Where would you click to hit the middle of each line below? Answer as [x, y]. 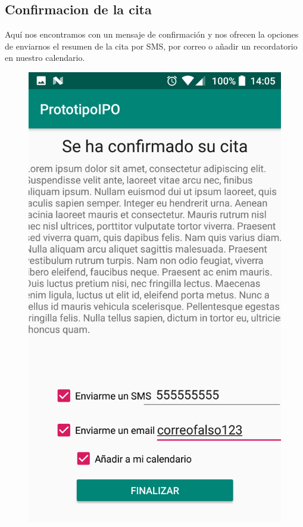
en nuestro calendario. [45, 58]
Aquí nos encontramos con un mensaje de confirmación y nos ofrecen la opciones [152, 34]
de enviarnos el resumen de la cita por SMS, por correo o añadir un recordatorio [151, 46]
